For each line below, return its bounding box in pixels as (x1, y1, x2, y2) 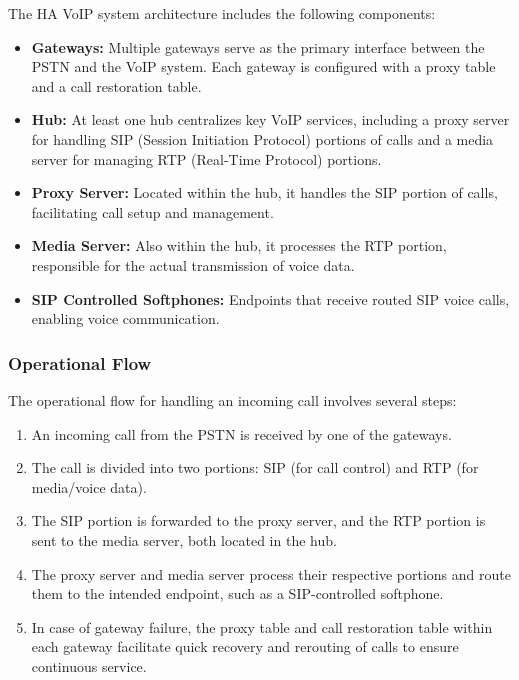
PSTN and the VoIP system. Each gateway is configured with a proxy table (31, 56, 496, 77)
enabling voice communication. (31, 308, 220, 329)
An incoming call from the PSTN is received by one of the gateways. (31, 423, 452, 444)
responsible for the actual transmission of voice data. (31, 254, 355, 275)
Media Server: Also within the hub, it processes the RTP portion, (31, 235, 447, 256)
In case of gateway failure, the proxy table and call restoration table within (31, 616, 493, 637)
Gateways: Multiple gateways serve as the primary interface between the (31, 36, 485, 57)
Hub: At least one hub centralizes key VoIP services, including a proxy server (31, 109, 510, 130)
